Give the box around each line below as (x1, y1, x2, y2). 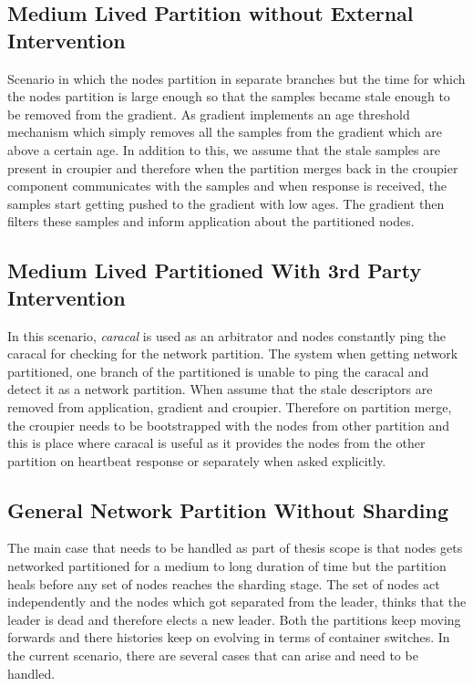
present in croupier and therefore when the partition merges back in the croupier (7, 158, 458, 177)
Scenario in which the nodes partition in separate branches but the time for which (7, 68, 466, 88)
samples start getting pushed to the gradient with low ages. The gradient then (7, 193, 445, 213)
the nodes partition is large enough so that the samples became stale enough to (7, 87, 450, 106)
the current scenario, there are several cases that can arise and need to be (7, 646, 418, 665)
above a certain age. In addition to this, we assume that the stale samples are (7, 140, 440, 159)
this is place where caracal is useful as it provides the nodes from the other (7, 433, 426, 452)
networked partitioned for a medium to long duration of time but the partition (7, 556, 447, 576)
